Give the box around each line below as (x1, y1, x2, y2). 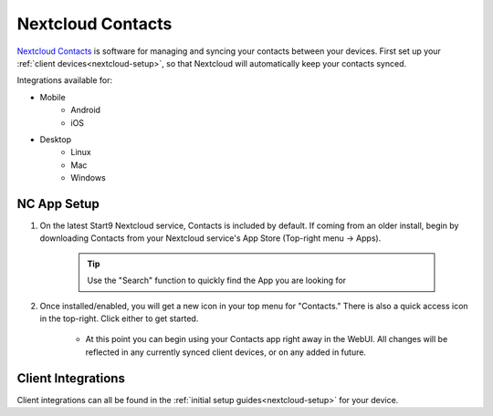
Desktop (39, 133, 72, 145)
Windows (70, 172, 107, 183)
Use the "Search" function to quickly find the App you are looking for (87, 275, 347, 286)
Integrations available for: (16, 75, 113, 86)
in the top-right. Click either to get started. (39, 313, 199, 324)
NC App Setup (16, 196, 100, 212)
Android (70, 105, 100, 116)
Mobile (39, 91, 66, 102)
